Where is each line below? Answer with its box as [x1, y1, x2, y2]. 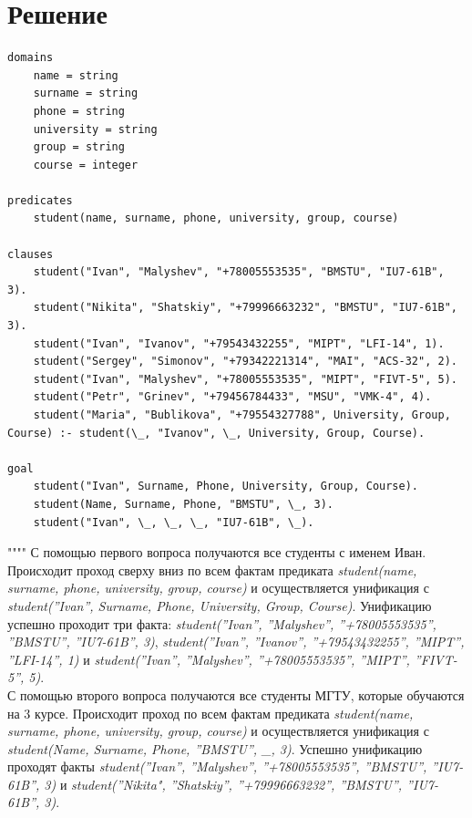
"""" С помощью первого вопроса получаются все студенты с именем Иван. [7, 543, 426, 562]
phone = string [33, 104, 125, 118]
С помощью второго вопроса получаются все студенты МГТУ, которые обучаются [7, 685, 465, 704]
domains [7, 51, 54, 65]
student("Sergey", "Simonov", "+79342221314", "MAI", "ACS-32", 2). [33, 355, 457, 368]
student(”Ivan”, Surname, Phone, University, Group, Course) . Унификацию [7, 595, 432, 615]
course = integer [33, 158, 139, 171]
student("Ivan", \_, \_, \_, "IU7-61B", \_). [33, 515, 314, 529]
